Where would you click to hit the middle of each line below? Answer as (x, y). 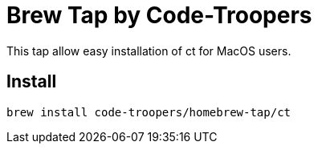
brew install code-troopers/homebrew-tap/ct (149, 112)
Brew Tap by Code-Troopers (159, 15)
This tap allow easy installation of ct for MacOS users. (149, 51)
